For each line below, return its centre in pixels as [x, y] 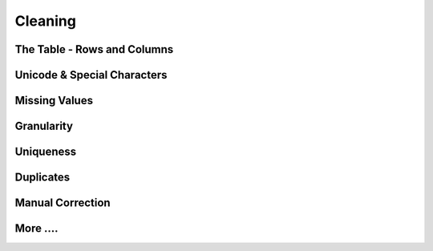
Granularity [44, 126]
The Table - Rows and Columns [94, 49]
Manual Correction [63, 203]
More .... [37, 229]
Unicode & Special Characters [91, 75]
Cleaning [45, 21]
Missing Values [54, 101]
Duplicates [42, 178]
